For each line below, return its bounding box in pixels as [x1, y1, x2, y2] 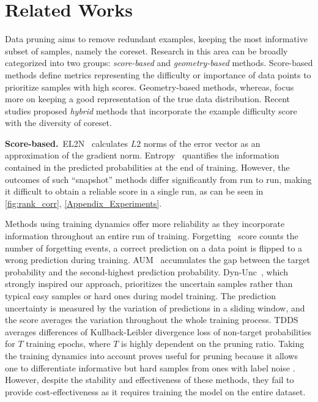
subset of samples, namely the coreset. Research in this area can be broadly [5, 44, 288, 57]
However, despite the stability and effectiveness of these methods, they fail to [5, 373, 294, 386]
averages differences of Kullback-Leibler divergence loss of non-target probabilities [5, 325, 311, 338]
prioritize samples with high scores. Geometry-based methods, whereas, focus [5, 80, 294, 93]
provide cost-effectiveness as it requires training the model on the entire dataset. [5, 385, 306, 398]
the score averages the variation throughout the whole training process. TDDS [5, 313, 298, 326]
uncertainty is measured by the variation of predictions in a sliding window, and [5, 301, 305, 314]
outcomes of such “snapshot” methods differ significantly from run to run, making [5, 173, 312, 185]
